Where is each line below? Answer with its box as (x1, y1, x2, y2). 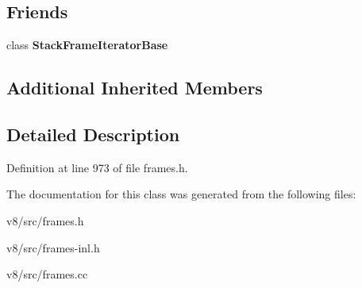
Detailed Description (6, 121, 180, 146)
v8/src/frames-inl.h (6, 239, 100, 255)
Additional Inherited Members (6, 75, 263, 100)
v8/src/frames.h (6, 212, 84, 228)
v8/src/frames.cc (6, 266, 88, 282)
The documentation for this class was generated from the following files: (6, 186, 356, 202)
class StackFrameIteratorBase (6, 36, 168, 53)
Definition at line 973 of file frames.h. (6, 159, 188, 175)
